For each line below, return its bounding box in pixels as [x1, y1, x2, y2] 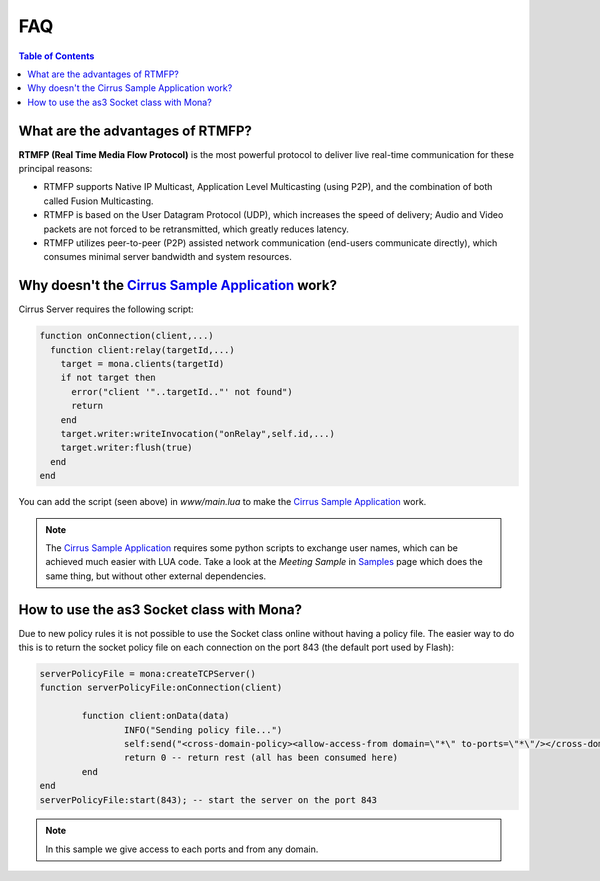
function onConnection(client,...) [39, 330, 214, 342]
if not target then [60, 372, 157, 384]
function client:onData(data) [81, 710, 230, 722]
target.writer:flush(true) [60, 442, 194, 454]
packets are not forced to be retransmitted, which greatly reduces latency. [43, 223, 349, 235]
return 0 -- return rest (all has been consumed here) [123, 752, 399, 764]
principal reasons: [18, 163, 93, 175]
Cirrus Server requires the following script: [18, 303, 194, 315]
